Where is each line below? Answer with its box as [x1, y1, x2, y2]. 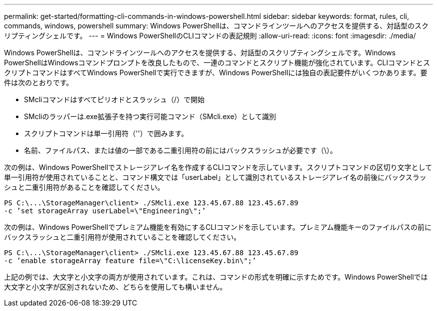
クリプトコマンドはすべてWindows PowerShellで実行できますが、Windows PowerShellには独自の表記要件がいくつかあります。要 [4, 68, 428, 77]
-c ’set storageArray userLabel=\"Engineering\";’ [4, 207, 206, 215]
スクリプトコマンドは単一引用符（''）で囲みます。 [24, 129, 188, 138]
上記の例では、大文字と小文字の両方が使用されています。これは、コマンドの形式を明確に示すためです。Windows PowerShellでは [4, 273, 428, 281]
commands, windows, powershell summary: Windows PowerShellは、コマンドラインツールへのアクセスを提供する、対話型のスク [4, 21, 429, 30]
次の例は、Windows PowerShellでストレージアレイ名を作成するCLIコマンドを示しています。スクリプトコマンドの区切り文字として [4, 163, 433, 171]
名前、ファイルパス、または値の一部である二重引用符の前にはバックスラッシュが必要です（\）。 [24, 146, 337, 155]
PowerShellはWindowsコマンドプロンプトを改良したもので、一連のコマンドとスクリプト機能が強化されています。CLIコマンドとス [4, 58, 430, 67]
